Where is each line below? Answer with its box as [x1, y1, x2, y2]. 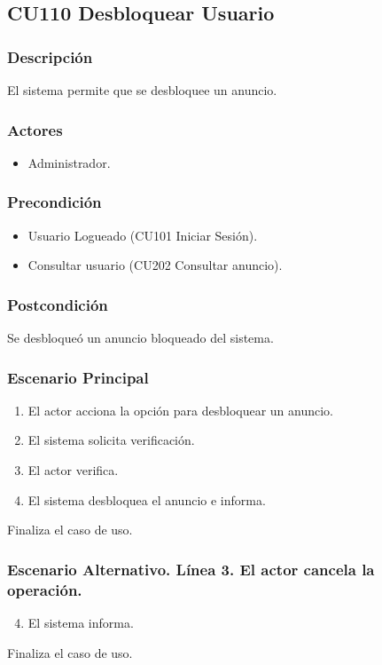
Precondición [7, 191, 102, 213]
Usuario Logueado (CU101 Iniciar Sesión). [27, 226, 258, 244]
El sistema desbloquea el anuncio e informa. [27, 490, 266, 509]
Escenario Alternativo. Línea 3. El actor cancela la [7, 558, 375, 580]
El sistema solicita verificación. [27, 431, 195, 449]
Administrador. [27, 153, 111, 171]
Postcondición [7, 293, 108, 315]
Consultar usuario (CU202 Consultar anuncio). [27, 256, 283, 274]
